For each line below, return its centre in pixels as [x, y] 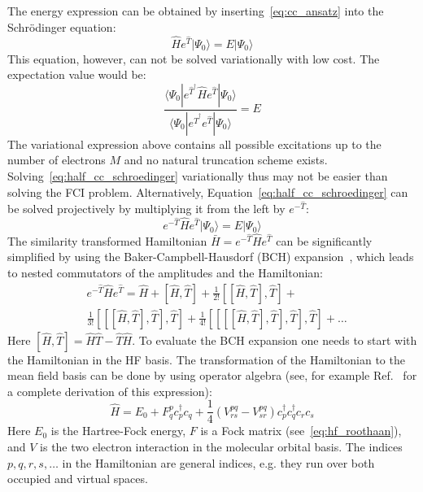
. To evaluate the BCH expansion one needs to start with [275, 340]
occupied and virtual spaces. [78, 479]
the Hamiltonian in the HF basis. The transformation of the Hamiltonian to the [206, 359]
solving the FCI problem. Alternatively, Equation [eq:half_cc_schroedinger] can [208, 192]
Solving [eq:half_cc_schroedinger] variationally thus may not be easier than [198, 176]
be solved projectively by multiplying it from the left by [146, 208]
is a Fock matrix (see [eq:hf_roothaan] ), [301, 431]
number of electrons [57, 160]
